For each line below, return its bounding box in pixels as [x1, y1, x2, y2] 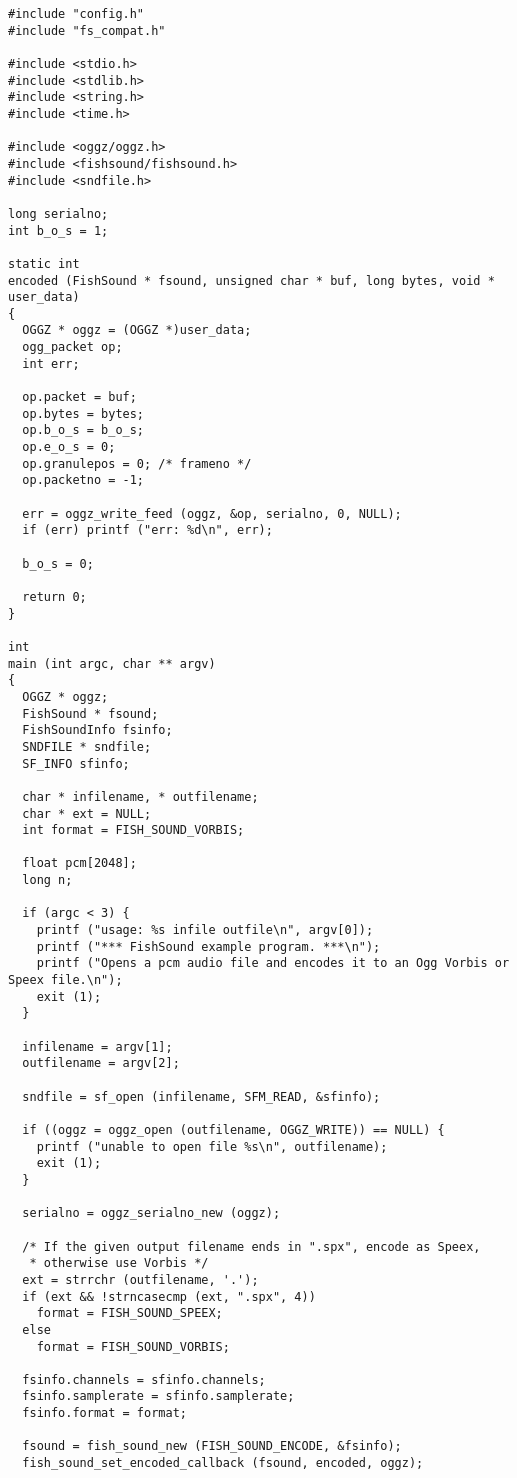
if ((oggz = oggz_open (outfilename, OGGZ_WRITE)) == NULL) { [22, 1122, 445, 1137]
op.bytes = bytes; [22, 406, 145, 421]
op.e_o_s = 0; [22, 440, 116, 455]
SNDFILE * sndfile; [22, 739, 152, 754]
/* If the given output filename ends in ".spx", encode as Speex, [22, 1239, 481, 1254]
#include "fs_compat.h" [8, 23, 166, 38]
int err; [22, 356, 80, 371]
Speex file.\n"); [8, 973, 123, 988]
